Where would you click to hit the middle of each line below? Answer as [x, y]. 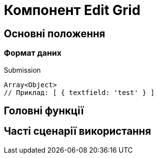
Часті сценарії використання [78, 131]
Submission [22, 70]
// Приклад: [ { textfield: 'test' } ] [79, 92]
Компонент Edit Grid [72, 10]
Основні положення [55, 33]
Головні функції [44, 111]
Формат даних [33, 53]
